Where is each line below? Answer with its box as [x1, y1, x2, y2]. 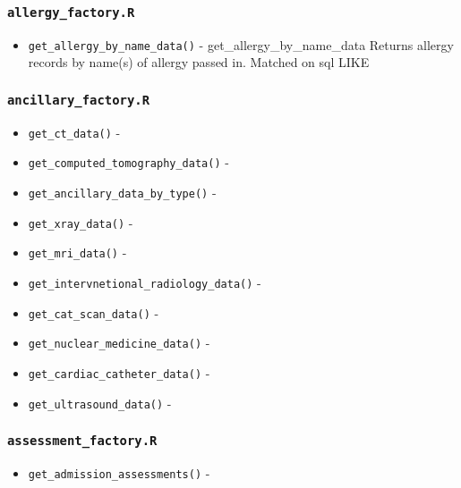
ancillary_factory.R [7, 92, 150, 107]
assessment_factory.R [7, 433, 158, 449]
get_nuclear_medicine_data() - [28, 333, 210, 352]
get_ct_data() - [28, 122, 121, 141]
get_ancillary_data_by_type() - [28, 183, 217, 202]
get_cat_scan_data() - [28, 303, 159, 322]
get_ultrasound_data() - [28, 393, 172, 412]
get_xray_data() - [28, 213, 133, 231]
